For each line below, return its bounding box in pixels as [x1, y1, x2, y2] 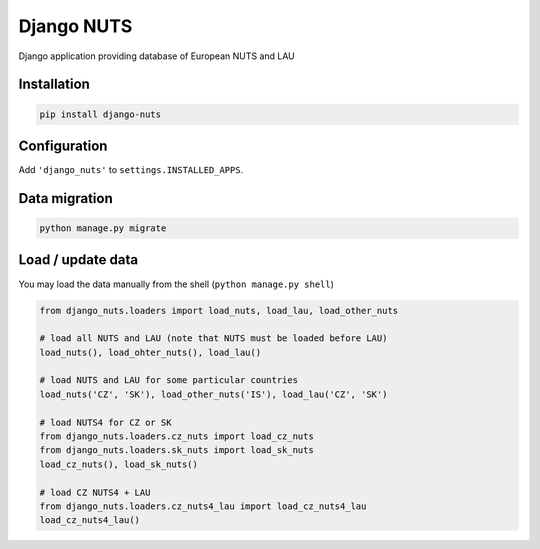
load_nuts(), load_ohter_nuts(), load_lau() [39, 346, 262, 358]
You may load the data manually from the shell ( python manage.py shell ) [18, 278, 335, 290]
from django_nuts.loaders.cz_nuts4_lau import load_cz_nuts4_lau [39, 501, 367, 512]
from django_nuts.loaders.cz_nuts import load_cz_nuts [39, 431, 314, 442]
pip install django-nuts [39, 108, 162, 120]
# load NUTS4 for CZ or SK [39, 416, 172, 428]
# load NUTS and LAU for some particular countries [39, 375, 299, 386]
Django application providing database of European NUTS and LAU [18, 50, 295, 62]
